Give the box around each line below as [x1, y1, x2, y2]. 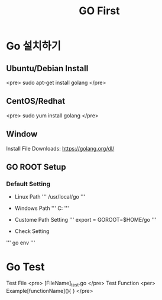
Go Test [6, 260, 45, 273]
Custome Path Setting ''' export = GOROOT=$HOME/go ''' [14, 216, 157, 224]
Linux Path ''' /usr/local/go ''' [14, 193, 86, 200]
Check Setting [14, 228, 50, 235]
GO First [79, 4, 120, 18]
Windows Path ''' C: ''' [14, 205, 69, 212]
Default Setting [6, 180, 51, 188]
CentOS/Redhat [6, 96, 66, 106]
